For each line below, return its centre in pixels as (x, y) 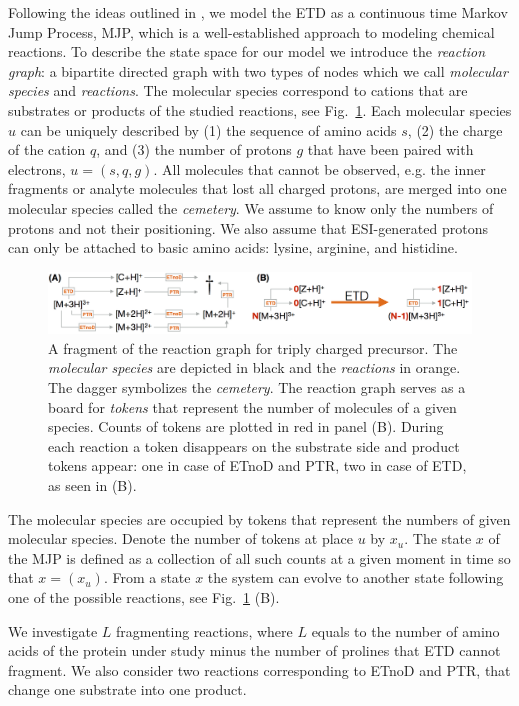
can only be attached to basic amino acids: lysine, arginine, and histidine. (233, 247)
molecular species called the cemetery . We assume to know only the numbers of (251, 207)
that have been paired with (390, 149)
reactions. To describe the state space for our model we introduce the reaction (247, 51)
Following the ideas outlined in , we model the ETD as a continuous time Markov (258, 12)
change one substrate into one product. (127, 689)
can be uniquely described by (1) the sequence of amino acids (208, 129)
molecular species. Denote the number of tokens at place (181, 538)
